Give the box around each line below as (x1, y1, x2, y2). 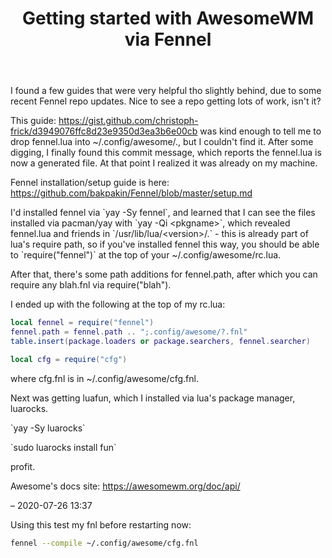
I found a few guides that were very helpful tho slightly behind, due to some (10, 85, 322, 97)
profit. (10, 460, 36, 472)
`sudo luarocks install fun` (10, 441, 117, 453)
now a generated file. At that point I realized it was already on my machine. (10, 157, 318, 169)
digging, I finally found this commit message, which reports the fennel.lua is (10, 147, 322, 159)
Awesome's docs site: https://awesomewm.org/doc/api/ (10, 480, 241, 492)
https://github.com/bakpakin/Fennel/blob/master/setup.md (10, 187, 253, 199)
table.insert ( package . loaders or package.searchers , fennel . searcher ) (10, 336, 311, 346)
